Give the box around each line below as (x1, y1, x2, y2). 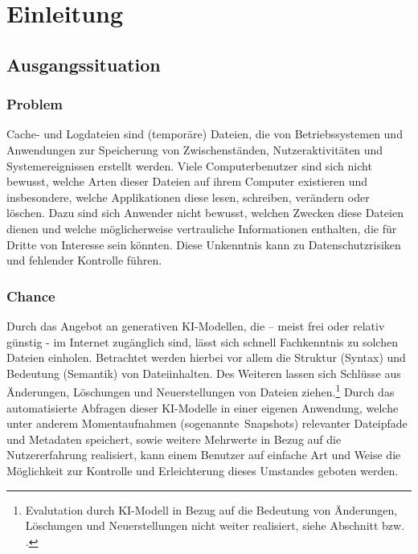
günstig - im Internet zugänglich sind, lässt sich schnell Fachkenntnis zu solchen (6, 333, 398, 350)
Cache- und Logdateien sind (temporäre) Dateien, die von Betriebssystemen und (6, 125, 403, 142)
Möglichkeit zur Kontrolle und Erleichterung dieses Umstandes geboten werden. (6, 462, 399, 478)
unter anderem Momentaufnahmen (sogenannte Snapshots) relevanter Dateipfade (6, 415, 408, 432)
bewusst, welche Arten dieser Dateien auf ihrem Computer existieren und (6, 173, 368, 190)
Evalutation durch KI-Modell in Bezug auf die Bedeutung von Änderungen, (25, 501, 398, 518)
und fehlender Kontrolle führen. (6, 252, 162, 269)
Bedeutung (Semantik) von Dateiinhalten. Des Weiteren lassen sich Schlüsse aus (6, 364, 401, 381)
